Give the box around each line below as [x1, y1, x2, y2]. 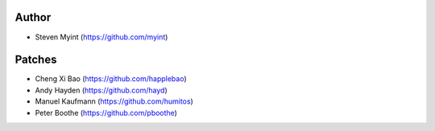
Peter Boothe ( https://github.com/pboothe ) [35, 108, 177, 117]
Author [14, 10, 52, 24]
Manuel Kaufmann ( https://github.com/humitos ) [35, 96, 193, 106]
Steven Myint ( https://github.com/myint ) [35, 32, 168, 42]
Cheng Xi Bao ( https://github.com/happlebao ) [35, 74, 187, 84]
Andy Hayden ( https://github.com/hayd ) [35, 85, 168, 95]
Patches [14, 53, 57, 67]
